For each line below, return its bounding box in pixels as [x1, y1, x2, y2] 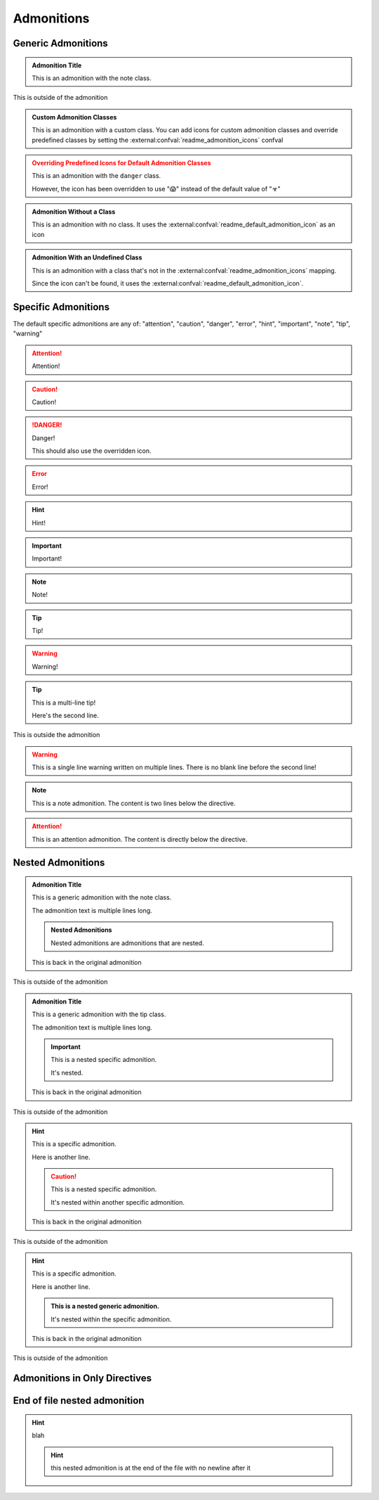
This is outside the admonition [13, 731, 100, 739]
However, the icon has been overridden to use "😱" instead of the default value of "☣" [32, 184, 281, 193]
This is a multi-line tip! [32, 698, 96, 707]
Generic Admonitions [13, 37, 108, 49]
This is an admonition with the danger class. [32, 172, 161, 180]
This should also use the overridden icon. [32, 447, 152, 455]
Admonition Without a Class [32, 207, 116, 216]
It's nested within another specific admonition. [51, 1198, 185, 1206]
